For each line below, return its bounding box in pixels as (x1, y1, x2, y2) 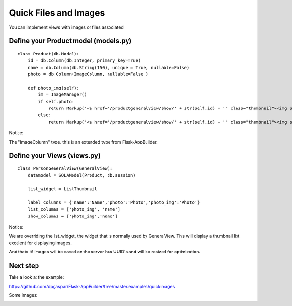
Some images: (9, 292, 38, 298)
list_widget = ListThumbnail (27, 186, 97, 192)
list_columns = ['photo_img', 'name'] (27, 207, 121, 212)
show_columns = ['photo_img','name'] (27, 213, 118, 219)
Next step (9, 262, 39, 270)
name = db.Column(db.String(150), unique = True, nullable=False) (27, 65, 190, 70)
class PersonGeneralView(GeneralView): (18, 166, 113, 171)
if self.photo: (38, 99, 74, 104)
